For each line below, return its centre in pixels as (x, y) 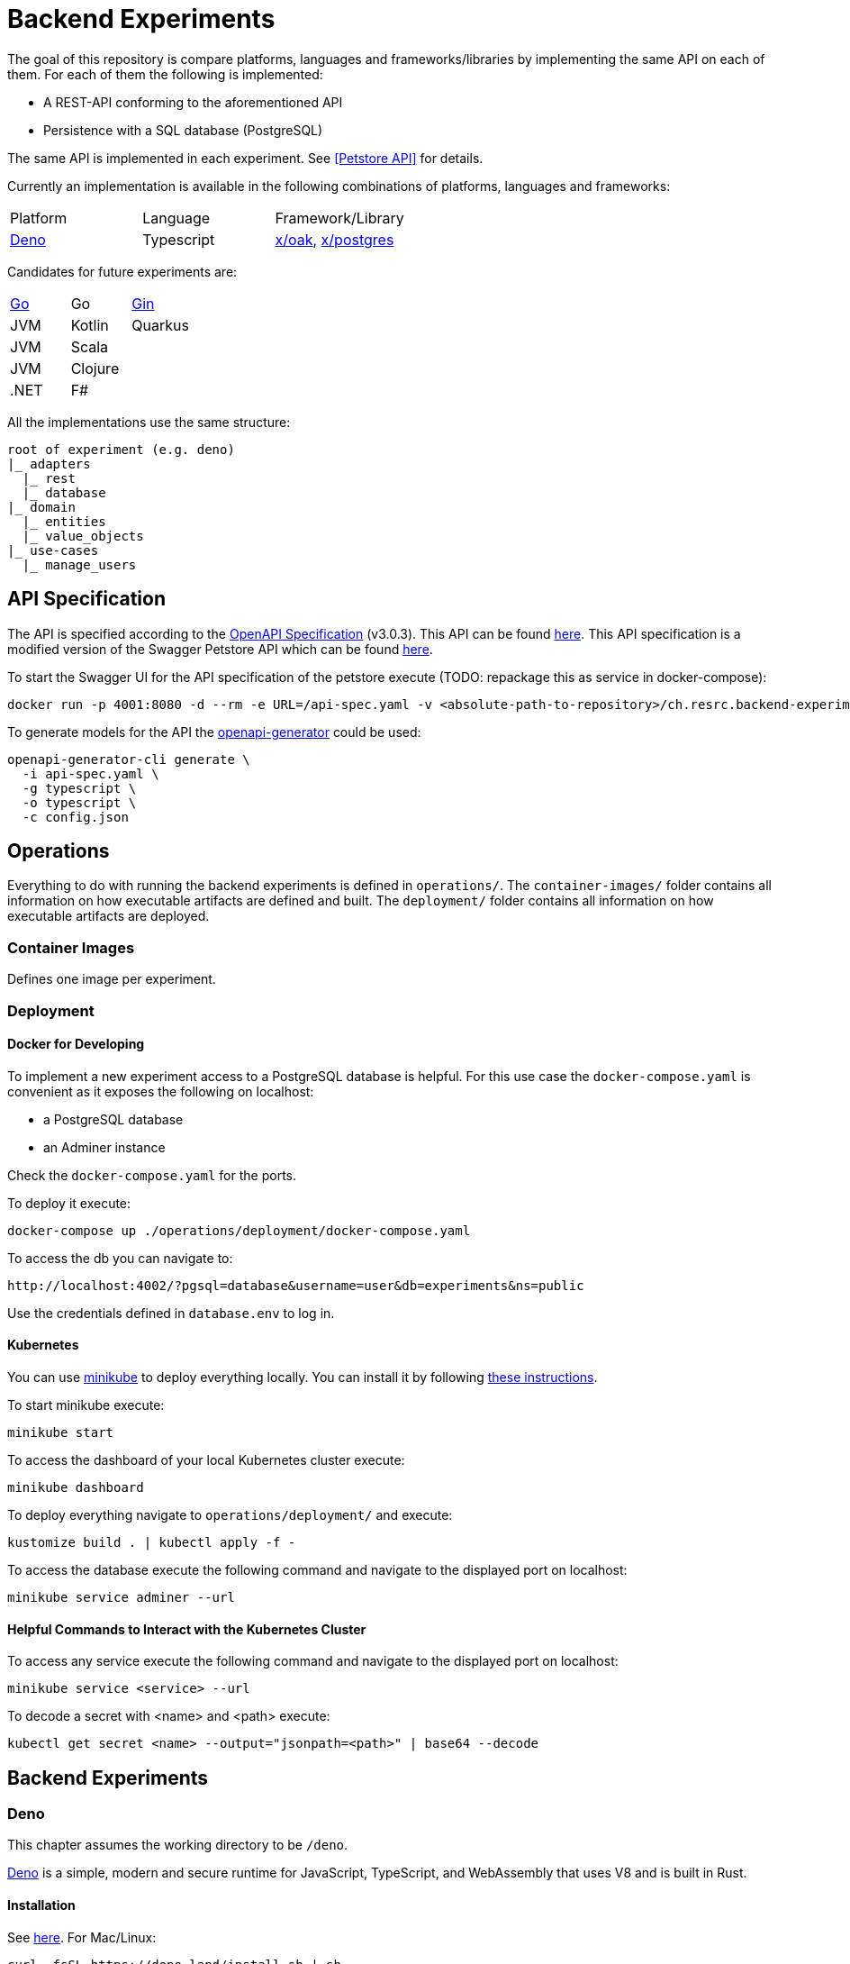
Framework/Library (339, 218)
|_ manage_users (79, 564)
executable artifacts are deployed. (109, 916)
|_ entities (64, 521)
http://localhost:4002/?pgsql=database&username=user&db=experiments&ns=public (296, 1285)
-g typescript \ (79, 788)
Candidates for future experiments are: (122, 271)
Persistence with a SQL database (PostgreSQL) (183, 130)
